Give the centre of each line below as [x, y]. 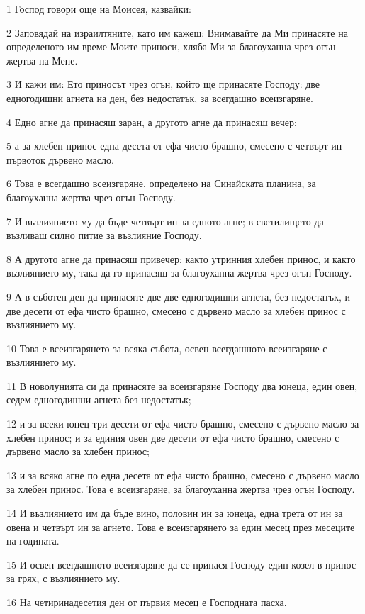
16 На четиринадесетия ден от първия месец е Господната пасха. [147, 602]
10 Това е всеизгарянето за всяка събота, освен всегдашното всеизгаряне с [167, 348]
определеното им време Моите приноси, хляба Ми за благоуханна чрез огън [171, 46]
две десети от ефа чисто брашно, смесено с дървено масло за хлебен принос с [176, 310]
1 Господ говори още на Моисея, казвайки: [99, 9]
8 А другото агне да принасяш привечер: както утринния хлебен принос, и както [181, 258]
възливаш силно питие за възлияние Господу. [104, 235]
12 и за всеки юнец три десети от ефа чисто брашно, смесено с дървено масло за [183, 424]
